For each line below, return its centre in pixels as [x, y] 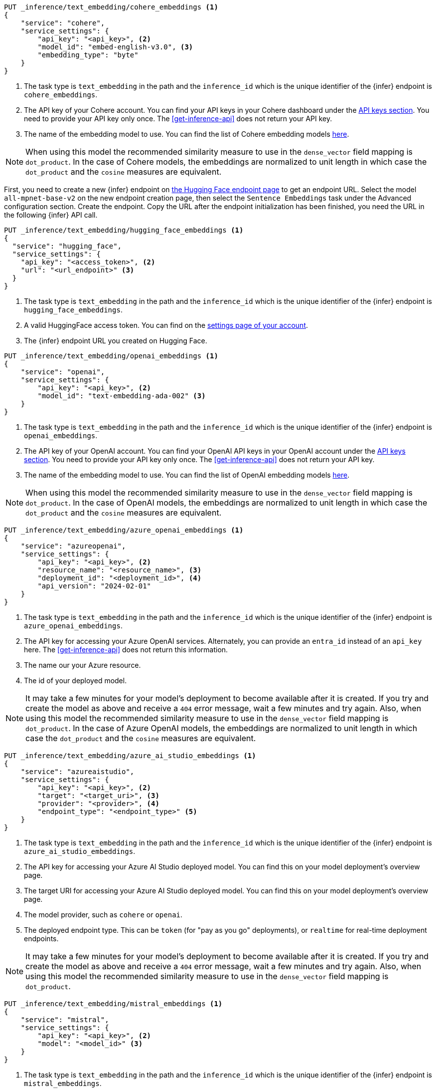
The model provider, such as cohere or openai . [103, 915]
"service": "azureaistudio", [77, 772]
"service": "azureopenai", [73, 546]
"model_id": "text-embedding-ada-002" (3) [122, 396]
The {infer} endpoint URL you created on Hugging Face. [116, 341]
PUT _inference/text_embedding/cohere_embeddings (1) [111, 7]
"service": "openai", [63, 372]
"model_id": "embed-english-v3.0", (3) [115, 47]
